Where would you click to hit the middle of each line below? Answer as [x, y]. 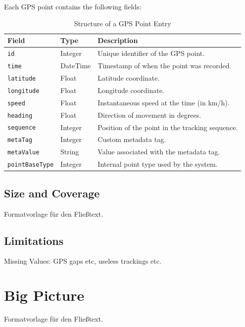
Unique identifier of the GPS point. [151, 53]
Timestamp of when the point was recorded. [165, 65]
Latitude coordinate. [129, 77]
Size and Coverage [52, 193]
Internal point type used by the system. [158, 164]
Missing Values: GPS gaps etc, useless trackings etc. [83, 261]
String [70, 152]
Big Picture [44, 295]
